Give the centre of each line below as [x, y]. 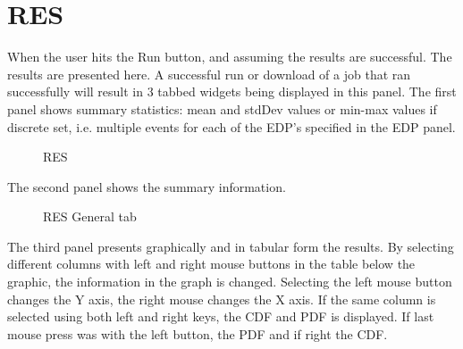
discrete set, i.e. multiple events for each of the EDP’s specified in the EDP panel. [231, 126]
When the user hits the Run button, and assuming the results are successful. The [230, 57]
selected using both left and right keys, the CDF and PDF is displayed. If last [221, 316]
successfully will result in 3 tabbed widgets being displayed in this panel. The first [232, 91]
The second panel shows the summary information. [147, 186]
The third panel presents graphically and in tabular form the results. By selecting [231, 246]
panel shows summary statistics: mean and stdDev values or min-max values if [222, 108]
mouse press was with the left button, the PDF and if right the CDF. [198, 333]
